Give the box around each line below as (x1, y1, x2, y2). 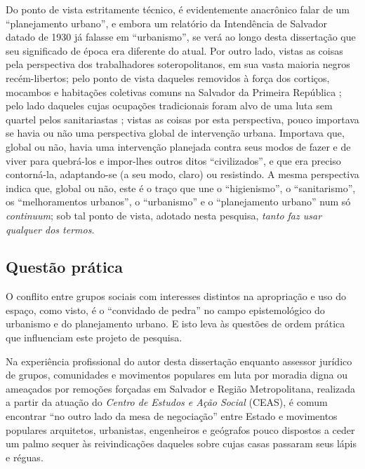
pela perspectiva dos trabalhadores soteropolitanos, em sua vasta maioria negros (6, 57, 350, 72)
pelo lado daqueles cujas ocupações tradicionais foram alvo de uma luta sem (6, 98, 333, 113)
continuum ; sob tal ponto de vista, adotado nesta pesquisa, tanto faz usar (6, 208, 322, 222)
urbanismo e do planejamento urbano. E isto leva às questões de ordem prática (6, 316, 345, 331)
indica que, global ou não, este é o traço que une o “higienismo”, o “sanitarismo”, (6, 180, 356, 195)
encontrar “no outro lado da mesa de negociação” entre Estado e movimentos (6, 409, 338, 423)
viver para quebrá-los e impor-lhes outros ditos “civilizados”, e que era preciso (6, 153, 341, 168)
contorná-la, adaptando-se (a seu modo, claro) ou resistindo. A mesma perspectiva (6, 167, 359, 182)
